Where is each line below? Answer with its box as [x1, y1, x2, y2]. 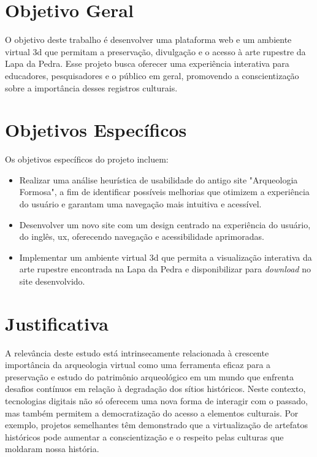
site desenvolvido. [19, 274, 85, 287]
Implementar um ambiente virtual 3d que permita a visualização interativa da [19, 250, 312, 263]
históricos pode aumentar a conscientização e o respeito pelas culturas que [5, 430, 284, 443]
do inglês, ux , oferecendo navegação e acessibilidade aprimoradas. [19, 230, 264, 243]
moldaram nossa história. [5, 442, 99, 455]
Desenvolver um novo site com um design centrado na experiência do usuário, [19, 218, 311, 231]
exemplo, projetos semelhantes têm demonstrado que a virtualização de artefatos [5, 418, 308, 431]
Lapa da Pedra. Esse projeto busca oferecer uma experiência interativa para [5, 57, 289, 70]
